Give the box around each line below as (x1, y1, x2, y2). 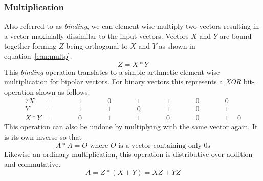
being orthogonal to (66, 40, 128, 51)
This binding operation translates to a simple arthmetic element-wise (4, 66, 220, 77)
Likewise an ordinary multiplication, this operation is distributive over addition (4, 148, 253, 159)
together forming (4, 40, 57, 51)
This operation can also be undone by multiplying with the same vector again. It (4, 121, 258, 132)
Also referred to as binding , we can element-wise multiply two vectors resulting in (4, 20, 259, 31)
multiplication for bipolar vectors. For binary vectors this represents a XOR (4, 76, 242, 87)
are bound (220, 30, 252, 41)
